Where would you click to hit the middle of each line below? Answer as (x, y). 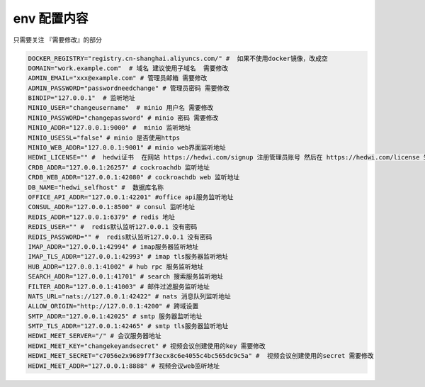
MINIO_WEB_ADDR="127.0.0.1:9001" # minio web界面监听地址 (127, 148)
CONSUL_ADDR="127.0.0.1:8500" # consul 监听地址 (111, 207)
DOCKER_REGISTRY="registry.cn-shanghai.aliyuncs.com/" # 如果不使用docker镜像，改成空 (178, 58)
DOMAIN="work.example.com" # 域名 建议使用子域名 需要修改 (128, 68)
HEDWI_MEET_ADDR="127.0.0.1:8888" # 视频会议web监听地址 (124, 366)
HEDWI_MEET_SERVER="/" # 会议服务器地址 (95, 336)
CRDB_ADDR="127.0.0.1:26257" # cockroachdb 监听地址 (119, 167)
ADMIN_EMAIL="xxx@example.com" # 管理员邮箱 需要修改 (118, 78)
